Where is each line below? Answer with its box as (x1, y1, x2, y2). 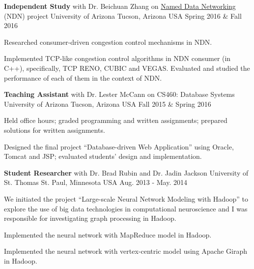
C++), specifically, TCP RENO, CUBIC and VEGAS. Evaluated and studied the (4, 62, 250, 73)
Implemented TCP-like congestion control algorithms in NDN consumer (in (4, 53, 231, 63)
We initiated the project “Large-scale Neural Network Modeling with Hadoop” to (4, 193, 249, 204)
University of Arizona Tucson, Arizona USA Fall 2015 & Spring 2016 (4, 98, 211, 109)
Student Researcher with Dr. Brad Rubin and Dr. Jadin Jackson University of (4, 167, 249, 178)
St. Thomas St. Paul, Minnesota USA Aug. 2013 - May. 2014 (4, 177, 187, 187)
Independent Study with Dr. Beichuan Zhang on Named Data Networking (4, 1, 236, 11)
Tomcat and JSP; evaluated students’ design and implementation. (4, 151, 202, 161)
